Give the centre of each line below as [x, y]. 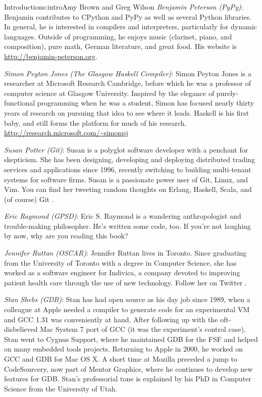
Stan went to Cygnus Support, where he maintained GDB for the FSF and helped [131, 339]
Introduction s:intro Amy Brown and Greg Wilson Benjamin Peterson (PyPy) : [124, 7]
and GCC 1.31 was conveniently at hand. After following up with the [111, 319]
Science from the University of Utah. [61, 388]
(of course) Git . [29, 199]
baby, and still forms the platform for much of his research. [95, 122]
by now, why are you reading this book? [66, 236]
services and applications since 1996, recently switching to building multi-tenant [128, 169]
